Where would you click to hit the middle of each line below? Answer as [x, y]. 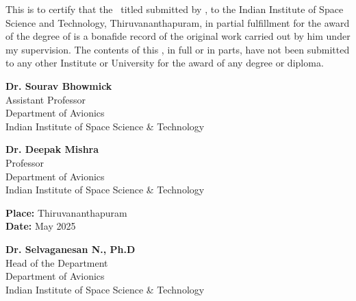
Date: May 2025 [41, 226]
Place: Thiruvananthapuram [66, 212]
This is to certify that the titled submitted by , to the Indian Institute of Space [175, 9]
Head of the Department [57, 262]
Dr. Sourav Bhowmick [59, 85]
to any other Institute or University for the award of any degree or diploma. [165, 63]
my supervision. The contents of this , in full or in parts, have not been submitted [178, 49]
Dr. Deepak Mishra [52, 149]
